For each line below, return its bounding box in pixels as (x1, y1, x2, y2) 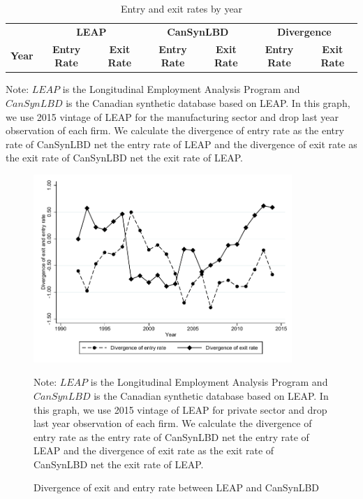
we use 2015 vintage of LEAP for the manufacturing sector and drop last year (6, 109, 339, 124)
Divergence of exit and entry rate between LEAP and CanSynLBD (34, 480, 320, 495)
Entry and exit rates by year (120, 1, 243, 15)
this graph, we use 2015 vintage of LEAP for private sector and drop (34, 402, 327, 417)
